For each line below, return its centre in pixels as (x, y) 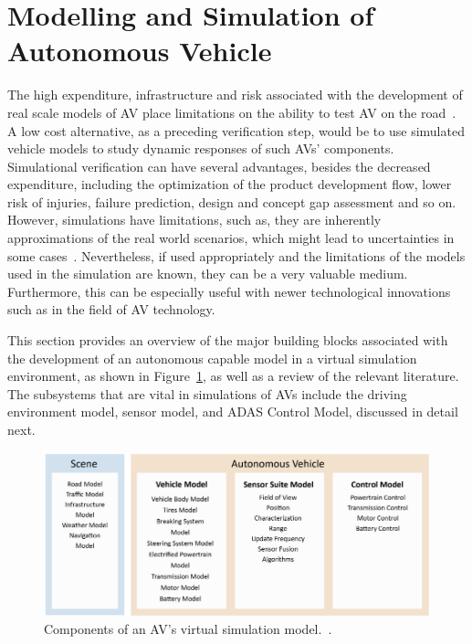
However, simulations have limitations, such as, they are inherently (194, 220)
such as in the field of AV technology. (111, 309)
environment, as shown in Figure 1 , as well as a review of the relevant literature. (233, 376)
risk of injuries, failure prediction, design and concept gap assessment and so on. (232, 201)
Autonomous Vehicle (140, 51)
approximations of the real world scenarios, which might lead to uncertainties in (231, 238)
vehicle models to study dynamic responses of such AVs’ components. (201, 148)
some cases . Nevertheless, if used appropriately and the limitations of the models (236, 255)
